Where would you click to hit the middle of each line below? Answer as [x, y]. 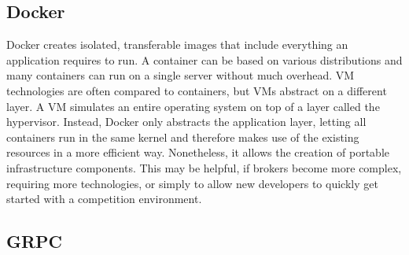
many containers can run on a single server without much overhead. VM [181, 75]
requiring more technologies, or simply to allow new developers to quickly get [192, 183]
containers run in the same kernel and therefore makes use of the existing [183, 137]
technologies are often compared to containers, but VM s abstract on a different [197, 90]
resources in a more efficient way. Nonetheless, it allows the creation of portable [198, 152]
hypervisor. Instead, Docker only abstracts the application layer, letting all [186, 122]
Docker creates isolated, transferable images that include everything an [177, 44]
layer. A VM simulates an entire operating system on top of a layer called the [193, 106]
